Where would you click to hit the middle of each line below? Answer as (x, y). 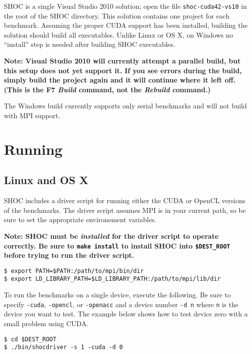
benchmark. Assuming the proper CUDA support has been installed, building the (126, 25)
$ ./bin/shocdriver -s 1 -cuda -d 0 (63, 347)
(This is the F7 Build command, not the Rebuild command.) (107, 89)
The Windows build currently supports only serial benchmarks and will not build (126, 106)
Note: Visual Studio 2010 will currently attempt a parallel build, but (122, 61)
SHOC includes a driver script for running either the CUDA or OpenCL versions (125, 200)
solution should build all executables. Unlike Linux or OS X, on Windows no (119, 34)
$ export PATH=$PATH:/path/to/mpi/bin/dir (74, 271)
